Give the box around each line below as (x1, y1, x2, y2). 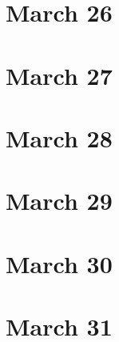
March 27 (6, 58, 113, 91)
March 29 (6, 184, 113, 217)
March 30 (6, 247, 113, 280)
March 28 (6, 121, 113, 154)
